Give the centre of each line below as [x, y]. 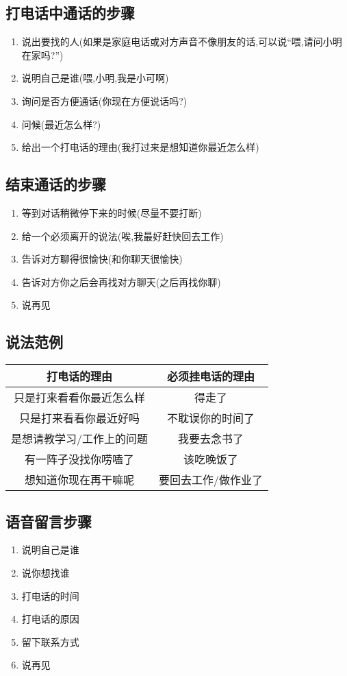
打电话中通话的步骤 [70, 13]
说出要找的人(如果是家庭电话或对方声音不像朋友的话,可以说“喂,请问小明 [182, 41]
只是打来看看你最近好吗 [80, 418]
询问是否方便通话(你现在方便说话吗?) [104, 100]
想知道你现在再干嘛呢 [80, 480]
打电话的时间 [50, 595]
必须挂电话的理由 [211, 376]
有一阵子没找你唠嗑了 [80, 459]
